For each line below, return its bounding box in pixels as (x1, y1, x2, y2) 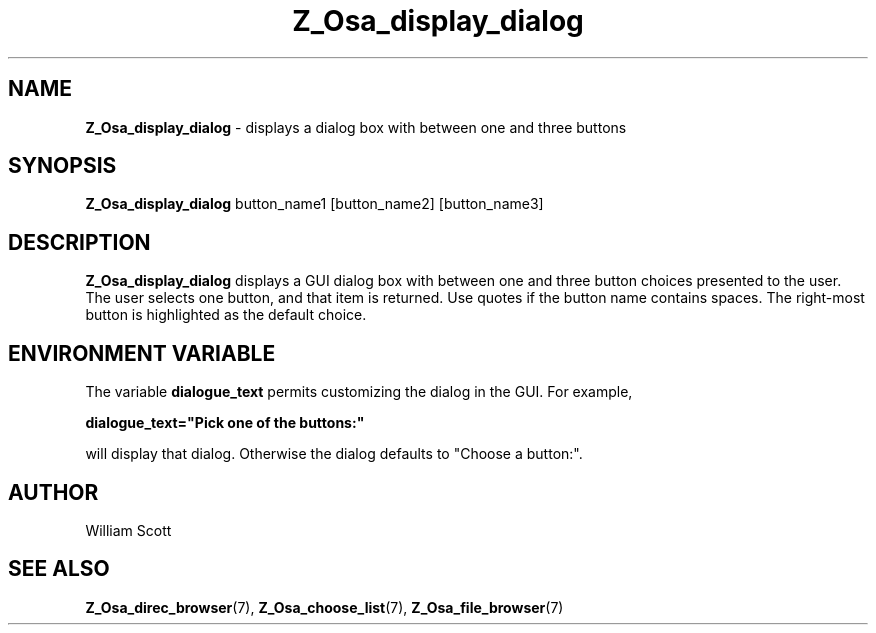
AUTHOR (8, 479, 99, 505)
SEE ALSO (8, 556, 110, 582)
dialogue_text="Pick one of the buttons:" (85, 414, 365, 432)
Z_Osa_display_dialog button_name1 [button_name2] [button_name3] (85, 195, 544, 213)
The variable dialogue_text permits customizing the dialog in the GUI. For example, (85, 383, 633, 401)
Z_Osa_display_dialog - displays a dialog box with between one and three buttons (85, 118, 627, 136)
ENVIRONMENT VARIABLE (8, 340, 276, 366)
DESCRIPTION (8, 229, 151, 255)
